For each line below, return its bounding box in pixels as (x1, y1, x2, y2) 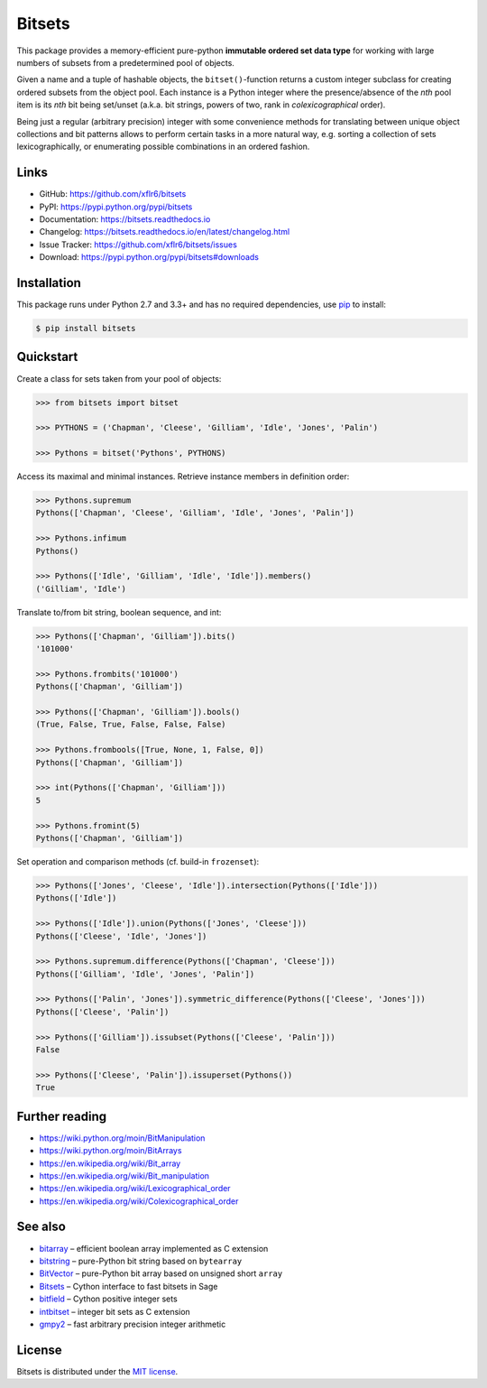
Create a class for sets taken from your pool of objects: (16, 373, 222, 384)
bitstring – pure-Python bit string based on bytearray (39, 1255, 243, 1266)
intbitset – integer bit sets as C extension (39, 1306, 191, 1317)
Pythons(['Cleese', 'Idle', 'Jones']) (35, 930, 207, 941)
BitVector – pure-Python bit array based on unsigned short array (39, 1268, 283, 1279)
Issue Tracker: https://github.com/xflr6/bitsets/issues (39, 239, 238, 250)
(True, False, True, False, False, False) (35, 719, 226, 730)
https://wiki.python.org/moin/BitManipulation (39, 1133, 206, 1143)
